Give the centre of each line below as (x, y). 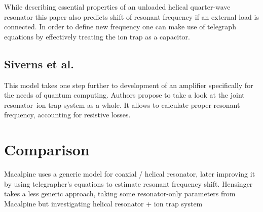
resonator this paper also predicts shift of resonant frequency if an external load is (131, 16)
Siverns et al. (39, 63)
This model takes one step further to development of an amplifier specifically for (129, 85)
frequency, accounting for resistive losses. (67, 115)
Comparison (47, 150)
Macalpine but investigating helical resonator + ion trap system (103, 203)
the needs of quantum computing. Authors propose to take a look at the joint (124, 95)
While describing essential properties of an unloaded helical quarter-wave (117, 7)
